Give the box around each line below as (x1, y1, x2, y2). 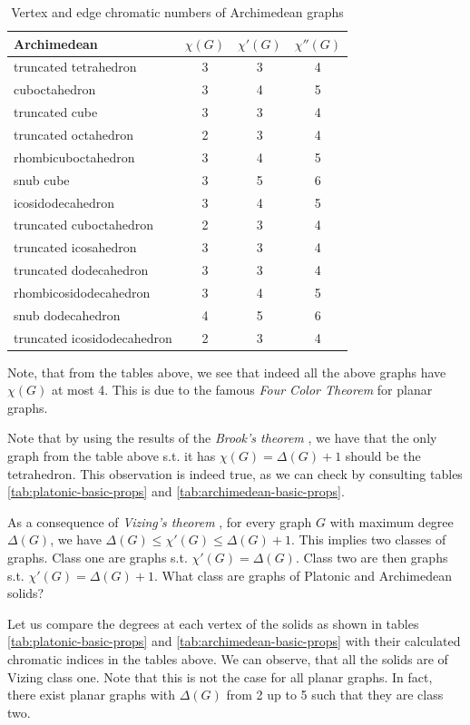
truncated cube (14, 103, 98, 122)
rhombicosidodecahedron (14, 282, 151, 301)
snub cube (14, 170, 70, 189)
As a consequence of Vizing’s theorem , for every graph (7, 512, 312, 531)
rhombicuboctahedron (14, 147, 135, 166)
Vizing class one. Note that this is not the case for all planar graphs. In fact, (7, 667, 433, 686)
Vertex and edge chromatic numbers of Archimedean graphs (11, 3, 344, 21)
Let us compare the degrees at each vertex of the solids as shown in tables (7, 613, 419, 632)
